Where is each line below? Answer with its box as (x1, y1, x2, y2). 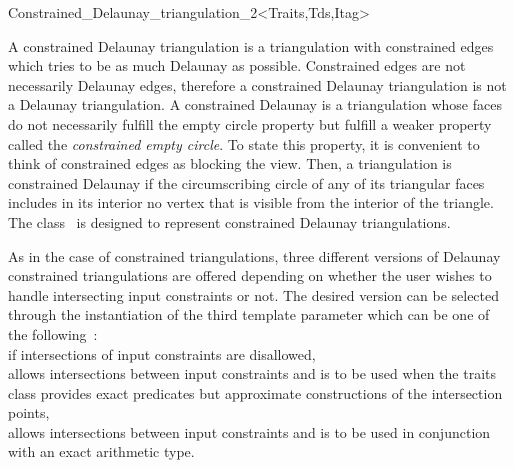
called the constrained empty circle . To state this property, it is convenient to (8, 133, 480, 154)
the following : (8, 323, 98, 344)
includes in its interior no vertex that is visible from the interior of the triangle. (8, 192, 494, 213)
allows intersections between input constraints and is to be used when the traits (8, 363, 496, 384)
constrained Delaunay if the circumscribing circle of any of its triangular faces (8, 172, 485, 193)
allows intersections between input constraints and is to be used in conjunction (8, 421, 491, 442)
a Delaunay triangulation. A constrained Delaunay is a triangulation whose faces (8, 94, 502, 115)
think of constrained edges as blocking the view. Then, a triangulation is (8, 153, 452, 174)
